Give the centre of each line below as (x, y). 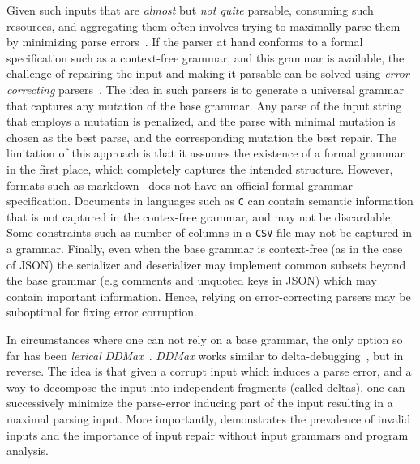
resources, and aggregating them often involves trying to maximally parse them (204, 26)
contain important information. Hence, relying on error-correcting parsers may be (209, 296)
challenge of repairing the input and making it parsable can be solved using (194, 73)
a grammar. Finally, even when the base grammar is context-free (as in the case (205, 249)
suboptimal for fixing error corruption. (102, 312)
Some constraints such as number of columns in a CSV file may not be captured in (209, 232)
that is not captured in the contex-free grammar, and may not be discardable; (200, 216)
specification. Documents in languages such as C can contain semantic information (210, 201)
